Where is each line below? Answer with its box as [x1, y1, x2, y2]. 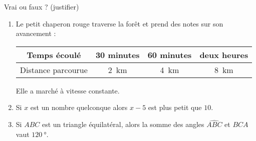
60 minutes [147, 48, 192, 60]
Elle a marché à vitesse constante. [16, 85, 120, 95]
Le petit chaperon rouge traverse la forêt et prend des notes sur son [16, 18, 223, 28]
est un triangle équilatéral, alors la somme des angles [42, 119, 204, 129]
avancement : [16, 28, 56, 38]
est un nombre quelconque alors [30, 102, 128, 112]
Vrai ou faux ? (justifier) [4, 1, 79, 11]
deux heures [199, 48, 248, 60]
